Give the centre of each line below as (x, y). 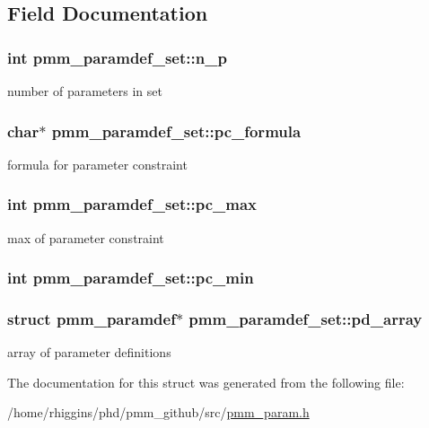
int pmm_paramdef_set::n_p (117, 57)
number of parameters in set (85, 91)
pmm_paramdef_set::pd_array (306, 318)
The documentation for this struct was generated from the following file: (206, 382)
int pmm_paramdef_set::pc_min (131, 278)
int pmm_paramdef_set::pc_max (132, 204)
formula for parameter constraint (97, 164)
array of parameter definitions (89, 352)
